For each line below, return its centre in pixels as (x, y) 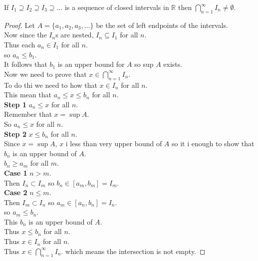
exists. (173, 64)
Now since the (25, 35)
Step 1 (15, 104)
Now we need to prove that (45, 74)
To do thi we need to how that (51, 85)
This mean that (28, 95)
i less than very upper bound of (114, 143)
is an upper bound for (91, 64)
